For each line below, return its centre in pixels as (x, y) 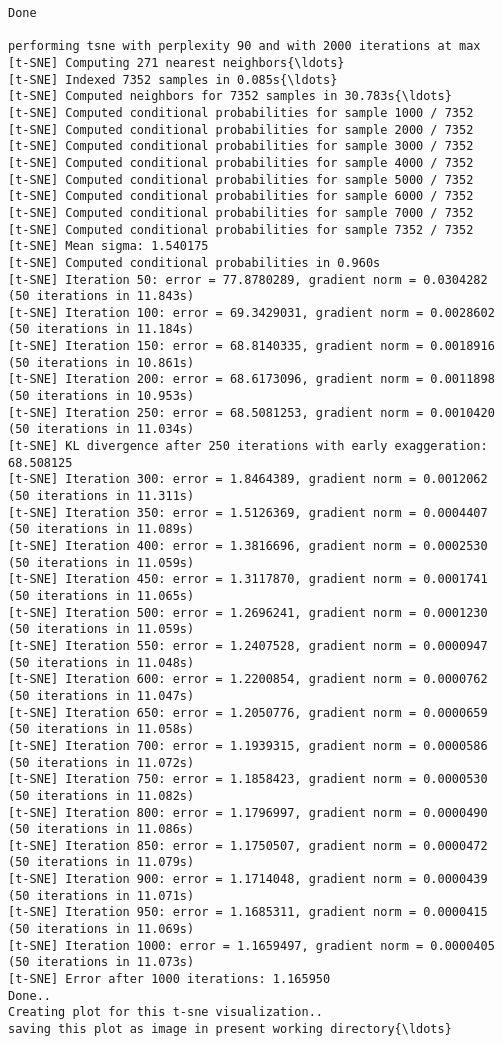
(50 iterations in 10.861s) (101, 362)
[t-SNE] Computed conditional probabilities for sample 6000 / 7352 (241, 196)
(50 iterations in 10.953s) (101, 396)
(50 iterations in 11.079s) (101, 862)
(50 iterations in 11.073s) (101, 962)
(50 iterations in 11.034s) (101, 429)
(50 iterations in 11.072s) (101, 762)
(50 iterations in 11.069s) (101, 929)
